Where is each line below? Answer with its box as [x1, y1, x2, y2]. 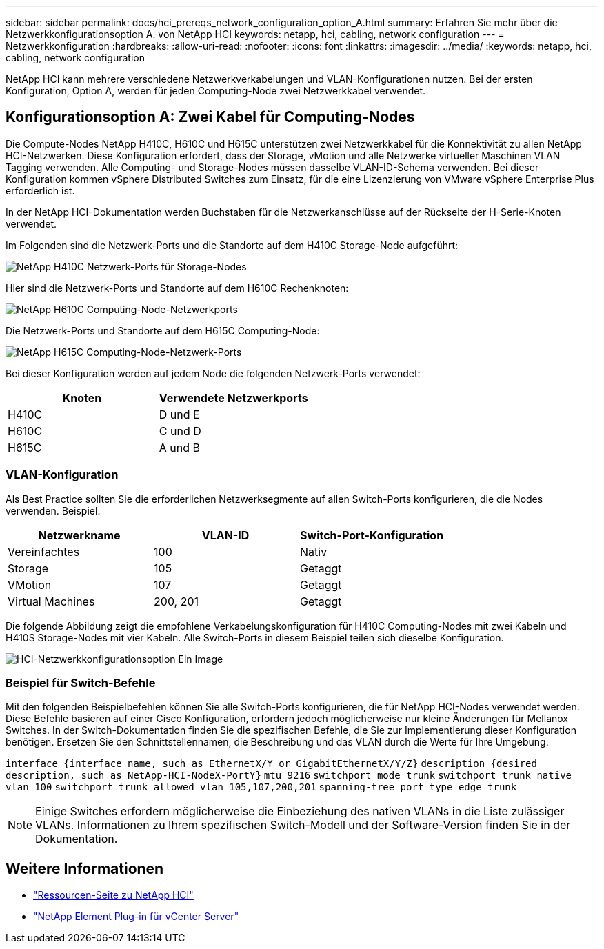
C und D [159, 423, 201, 438]
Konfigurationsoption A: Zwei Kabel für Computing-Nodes [6, 108, 415, 126]
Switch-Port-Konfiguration [300, 528, 444, 542]
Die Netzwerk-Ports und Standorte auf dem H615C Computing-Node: [6, 324, 320, 337]
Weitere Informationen [6, 859, 164, 877]
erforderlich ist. [6, 184, 75, 197]
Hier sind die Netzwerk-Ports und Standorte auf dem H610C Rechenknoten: [6, 281, 349, 294]
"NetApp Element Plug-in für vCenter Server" [33, 910, 239, 923]
